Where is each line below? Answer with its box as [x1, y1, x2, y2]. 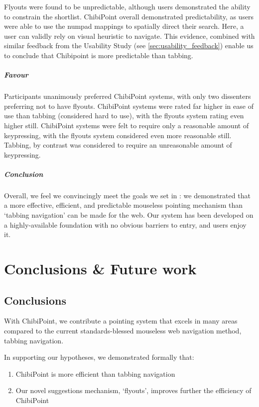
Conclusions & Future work [4, 258, 197, 278]
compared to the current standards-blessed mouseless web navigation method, [4, 325, 242, 335]
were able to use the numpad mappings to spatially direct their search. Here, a [4, 21, 244, 31]
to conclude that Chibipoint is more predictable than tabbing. [4, 50, 193, 60]
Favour [4, 70, 28, 80]
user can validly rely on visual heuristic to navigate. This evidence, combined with [4, 30, 255, 41]
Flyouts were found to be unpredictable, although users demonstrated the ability [4, 1, 251, 11]
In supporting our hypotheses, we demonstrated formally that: [4, 352, 194, 362]
